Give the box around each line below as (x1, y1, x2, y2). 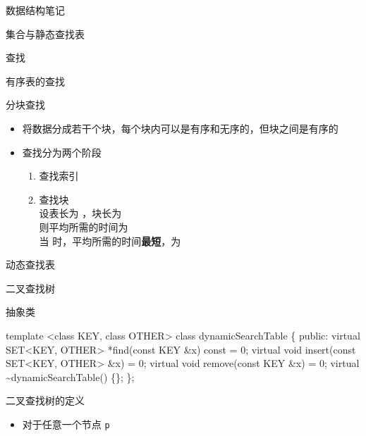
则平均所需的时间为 (39, 219, 128, 234)
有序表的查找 (6, 73, 65, 88)
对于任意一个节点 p (22, 416, 110, 431)
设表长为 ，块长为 (39, 206, 122, 220)
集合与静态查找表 (6, 26, 85, 41)
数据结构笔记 (6, 3, 65, 17)
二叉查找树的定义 (6, 393, 85, 408)
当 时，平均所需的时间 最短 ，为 (39, 233, 181, 248)
